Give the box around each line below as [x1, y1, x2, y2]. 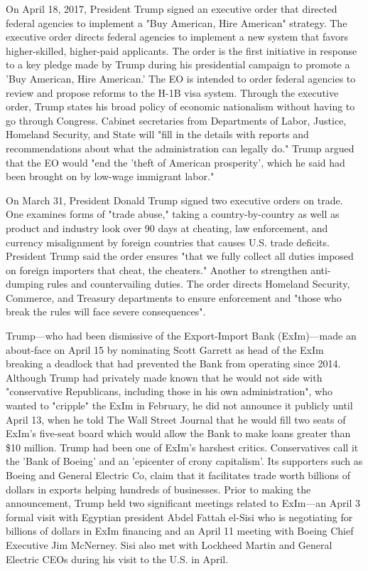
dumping [6, 276, 44, 291]
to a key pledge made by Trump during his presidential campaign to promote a [6, 57, 350, 72]
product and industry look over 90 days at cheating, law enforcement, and [6, 220, 328, 235]
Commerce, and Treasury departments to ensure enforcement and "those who [6, 290, 342, 305]
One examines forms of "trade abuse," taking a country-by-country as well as [6, 206, 340, 221]
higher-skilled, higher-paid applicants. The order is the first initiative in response [6, 43, 357, 58]
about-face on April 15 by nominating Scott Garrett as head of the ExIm [6, 342, 324, 357]
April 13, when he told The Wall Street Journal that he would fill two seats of [6, 412, 346, 426]
